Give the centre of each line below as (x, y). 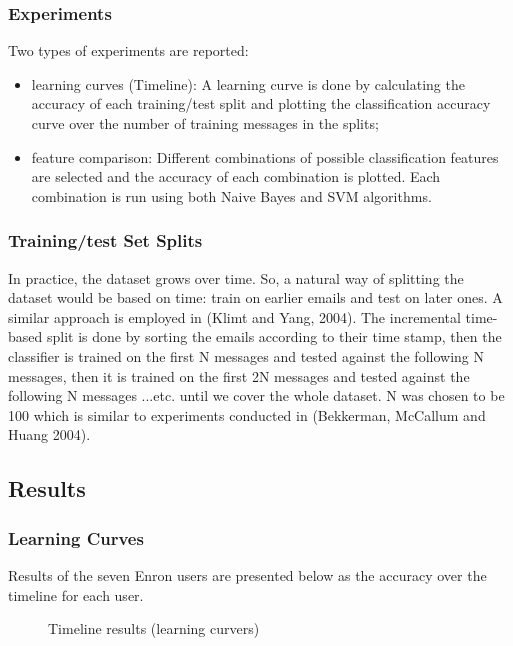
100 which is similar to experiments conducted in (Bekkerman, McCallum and (247, 414)
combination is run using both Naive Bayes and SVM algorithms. (231, 195)
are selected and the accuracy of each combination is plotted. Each (236, 176)
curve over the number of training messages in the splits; (205, 123)
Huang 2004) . (49, 434)
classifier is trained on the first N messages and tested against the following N (246, 355)
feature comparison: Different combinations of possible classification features (265, 156)
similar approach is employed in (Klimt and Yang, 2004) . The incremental (234, 316)
